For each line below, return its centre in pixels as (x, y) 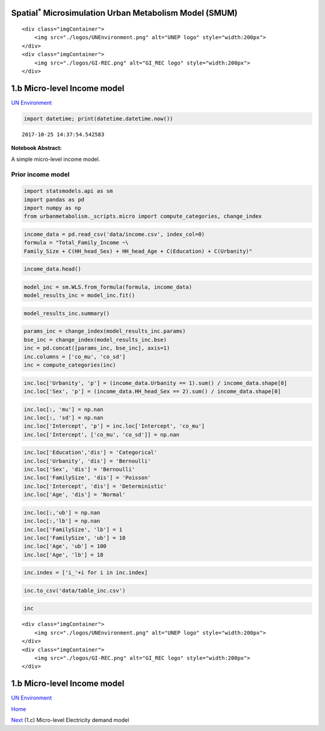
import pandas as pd (54, 199)
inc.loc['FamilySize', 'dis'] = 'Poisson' (87, 478)
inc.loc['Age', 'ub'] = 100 (65, 546)
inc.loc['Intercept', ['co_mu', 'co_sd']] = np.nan (102, 435)
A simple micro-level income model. (56, 159)
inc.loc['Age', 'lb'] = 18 (63, 555)
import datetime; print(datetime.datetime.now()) (98, 118)
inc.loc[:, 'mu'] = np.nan (63, 409)
